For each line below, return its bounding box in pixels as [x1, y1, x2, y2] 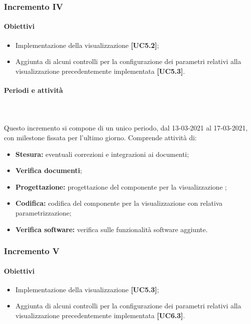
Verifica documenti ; [15, 165, 82, 175]
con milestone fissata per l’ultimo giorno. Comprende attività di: [4, 132, 197, 142]
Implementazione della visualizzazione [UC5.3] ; [15, 284, 159, 294]
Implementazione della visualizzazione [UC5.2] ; [15, 40, 159, 50]
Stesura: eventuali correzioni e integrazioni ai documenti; [15, 149, 189, 159]
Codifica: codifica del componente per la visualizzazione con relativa [15, 198, 223, 208]
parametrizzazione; [15, 207, 72, 217]
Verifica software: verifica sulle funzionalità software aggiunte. [15, 224, 208, 234]
